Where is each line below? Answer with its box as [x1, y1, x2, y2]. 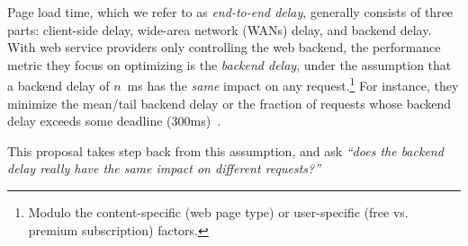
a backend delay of [7, 76, 110, 95]
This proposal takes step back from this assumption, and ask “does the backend [7, 141, 444, 160]
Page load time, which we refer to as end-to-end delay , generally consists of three [7, 3, 454, 21]
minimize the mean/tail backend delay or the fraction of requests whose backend [7, 93, 452, 112]
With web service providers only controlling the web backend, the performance [7, 38, 441, 57]
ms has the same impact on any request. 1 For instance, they [127, 74, 459, 95]
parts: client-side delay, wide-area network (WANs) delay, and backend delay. [7, 20, 432, 39]
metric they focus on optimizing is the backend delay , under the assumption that [7, 55, 452, 74]
